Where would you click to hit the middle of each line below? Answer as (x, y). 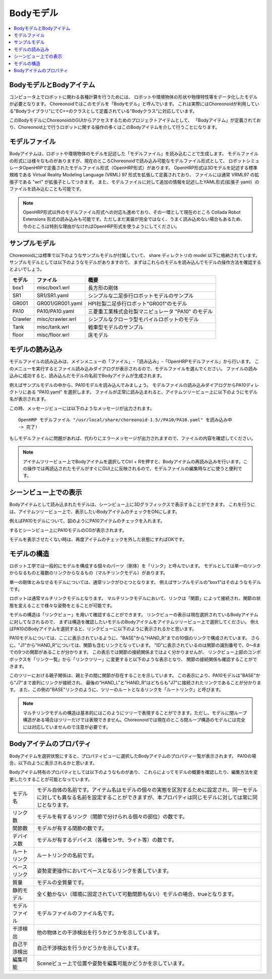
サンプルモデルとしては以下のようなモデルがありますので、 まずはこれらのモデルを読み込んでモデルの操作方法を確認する (135, 263)
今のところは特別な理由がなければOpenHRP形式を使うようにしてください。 (101, 226)
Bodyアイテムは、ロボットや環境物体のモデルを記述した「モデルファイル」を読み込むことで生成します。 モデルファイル (134, 154)
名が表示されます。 (29, 399)
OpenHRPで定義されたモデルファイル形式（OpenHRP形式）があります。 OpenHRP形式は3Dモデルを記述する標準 (140, 168)
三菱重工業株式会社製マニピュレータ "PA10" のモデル (150, 311)
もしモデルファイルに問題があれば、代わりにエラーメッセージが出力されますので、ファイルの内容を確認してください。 (132, 438)
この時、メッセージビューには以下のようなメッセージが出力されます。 (82, 408)
